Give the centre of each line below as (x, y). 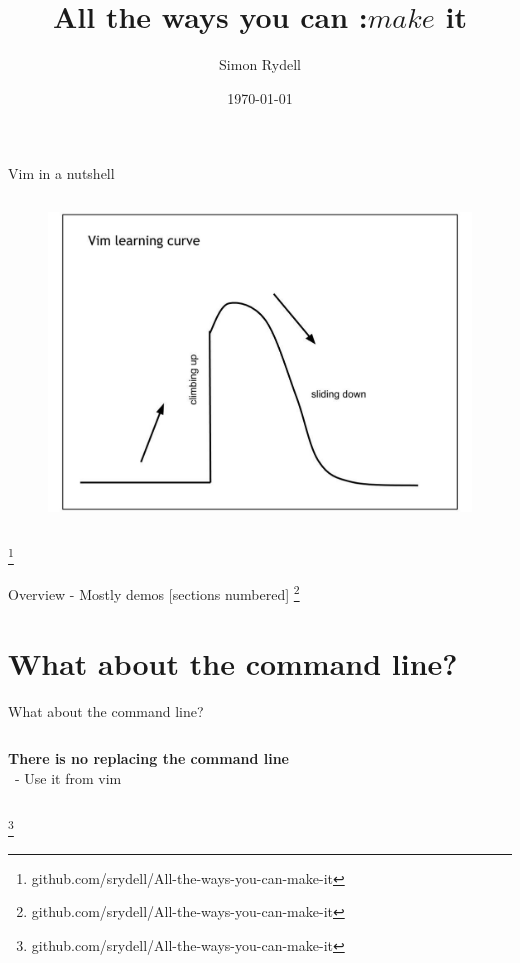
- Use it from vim (68, 777)
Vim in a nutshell (61, 173)
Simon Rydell (260, 64)
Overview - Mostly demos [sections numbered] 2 (154, 593)
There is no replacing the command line (148, 758)
